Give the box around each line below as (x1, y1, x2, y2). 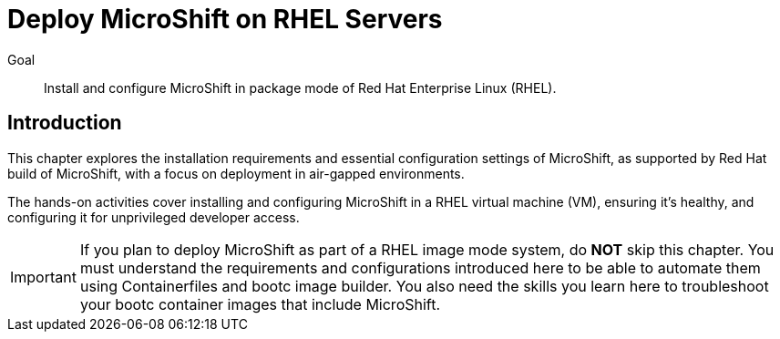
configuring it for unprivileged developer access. (7, 209, 300, 225)
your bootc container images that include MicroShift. (79, 294, 441, 313)
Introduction (7, 111, 122, 135)
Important (10, 267, 77, 286)
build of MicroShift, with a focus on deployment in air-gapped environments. (7, 165, 465, 181)
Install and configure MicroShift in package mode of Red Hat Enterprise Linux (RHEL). (44, 79, 557, 96)
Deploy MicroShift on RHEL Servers (7, 4, 443, 35)
